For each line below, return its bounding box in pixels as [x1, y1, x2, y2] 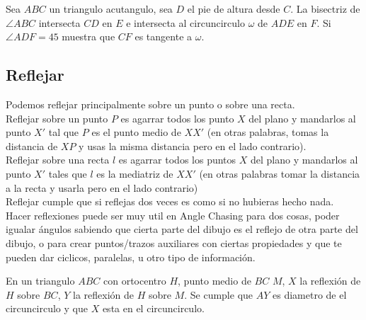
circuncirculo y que [6, 301, 88, 316]
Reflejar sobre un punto [6, 110, 108, 125]
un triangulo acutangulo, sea [49, 1, 173, 16]
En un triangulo [6, 273, 75, 288]
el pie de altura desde [187, 1, 280, 16]
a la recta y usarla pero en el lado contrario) [6, 180, 198, 195]
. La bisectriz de [290, 1, 360, 16]
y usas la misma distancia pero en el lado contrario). [79, 138, 307, 153]
